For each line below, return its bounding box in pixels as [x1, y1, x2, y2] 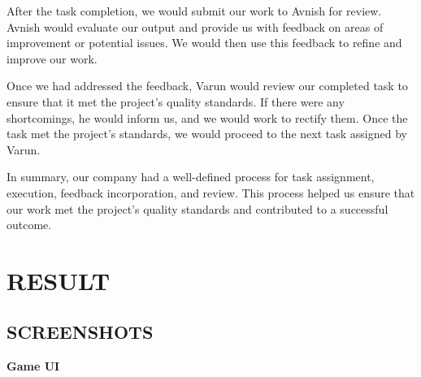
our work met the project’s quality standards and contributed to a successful [7, 200, 388, 217]
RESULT [7, 263, 111, 297]
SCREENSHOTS [7, 319, 154, 344]
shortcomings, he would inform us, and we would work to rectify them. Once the [7, 109, 408, 126]
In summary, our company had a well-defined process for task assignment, [7, 168, 375, 185]
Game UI [7, 357, 60, 375]
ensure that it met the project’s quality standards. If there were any [7, 93, 345, 110]
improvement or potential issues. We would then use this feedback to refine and [7, 34, 402, 51]
